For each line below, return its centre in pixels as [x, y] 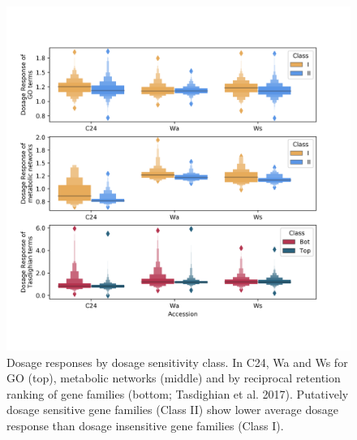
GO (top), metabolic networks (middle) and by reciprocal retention [174, 378]
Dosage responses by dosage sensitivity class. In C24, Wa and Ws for [177, 362]
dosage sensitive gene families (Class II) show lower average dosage [172, 410]
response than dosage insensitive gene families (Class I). [145, 425]
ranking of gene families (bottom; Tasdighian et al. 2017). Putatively [178, 393]
